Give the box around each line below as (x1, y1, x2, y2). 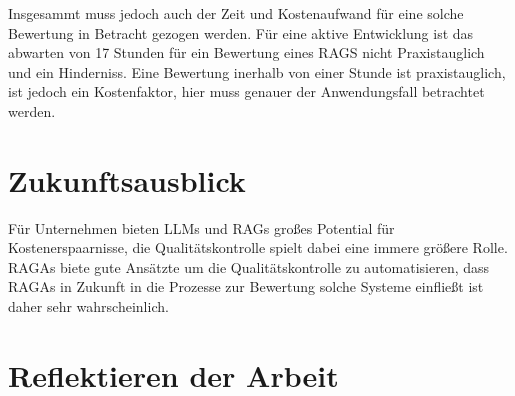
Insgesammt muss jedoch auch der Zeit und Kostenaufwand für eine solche (8, 3, 464, 23)
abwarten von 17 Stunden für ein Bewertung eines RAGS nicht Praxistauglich (8, 42, 485, 63)
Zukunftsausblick (8, 159, 246, 200)
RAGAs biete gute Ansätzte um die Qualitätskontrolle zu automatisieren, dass (8, 256, 490, 277)
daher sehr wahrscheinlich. (8, 296, 169, 317)
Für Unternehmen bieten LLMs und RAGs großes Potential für (8, 217, 395, 238)
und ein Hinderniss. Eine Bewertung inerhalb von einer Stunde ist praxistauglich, (8, 61, 506, 82)
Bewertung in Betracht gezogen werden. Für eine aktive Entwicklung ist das (8, 22, 474, 43)
